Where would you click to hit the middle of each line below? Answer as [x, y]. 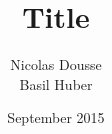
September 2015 [56, 117]
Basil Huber [56, 83]
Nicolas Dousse [56, 64]
